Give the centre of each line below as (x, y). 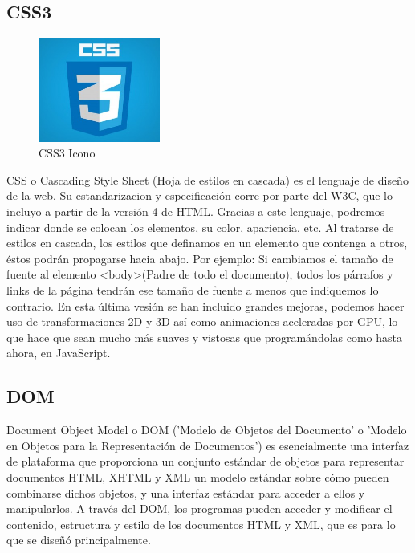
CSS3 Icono (67, 153)
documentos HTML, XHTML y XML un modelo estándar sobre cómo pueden (198, 477)
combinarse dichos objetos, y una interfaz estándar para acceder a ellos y (186, 492)
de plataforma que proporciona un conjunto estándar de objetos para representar (205, 461)
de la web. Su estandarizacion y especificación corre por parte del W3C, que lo (199, 195)
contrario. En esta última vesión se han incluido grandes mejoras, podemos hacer (205, 305)
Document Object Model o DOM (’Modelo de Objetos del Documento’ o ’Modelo (207, 430)
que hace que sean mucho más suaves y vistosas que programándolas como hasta (205, 337)
